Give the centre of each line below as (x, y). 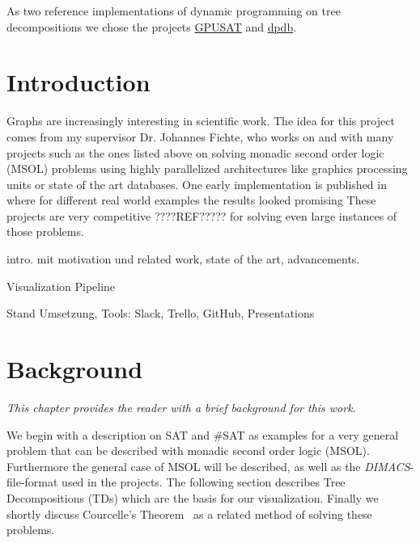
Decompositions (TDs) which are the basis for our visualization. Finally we (193, 497)
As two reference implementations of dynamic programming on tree (174, 11)
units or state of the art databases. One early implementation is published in (197, 184)
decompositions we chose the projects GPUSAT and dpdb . (152, 26)
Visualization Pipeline (61, 286)
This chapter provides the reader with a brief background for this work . (181, 407)
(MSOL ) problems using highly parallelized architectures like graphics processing (207, 168)
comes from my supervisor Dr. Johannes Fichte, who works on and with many (200, 136)
